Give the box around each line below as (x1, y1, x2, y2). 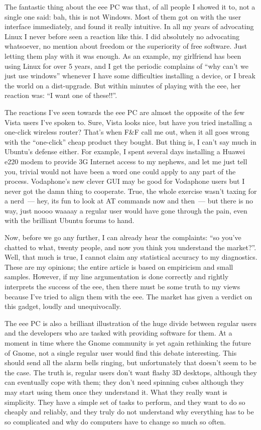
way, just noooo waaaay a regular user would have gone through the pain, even (5, 205, 247, 216)
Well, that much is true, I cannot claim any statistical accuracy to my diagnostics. (5, 252, 257, 262)
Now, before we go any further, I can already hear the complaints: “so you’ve (5, 232, 241, 243)
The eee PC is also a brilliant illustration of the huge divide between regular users (5, 317, 257, 328)
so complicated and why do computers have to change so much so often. (5, 416, 226, 426)
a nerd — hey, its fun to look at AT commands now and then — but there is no (5, 195, 253, 206)
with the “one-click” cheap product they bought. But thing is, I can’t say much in (5, 136, 256, 147)
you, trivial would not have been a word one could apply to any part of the (5, 166, 236, 176)
